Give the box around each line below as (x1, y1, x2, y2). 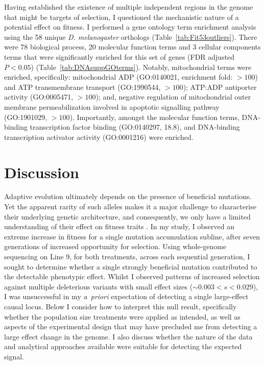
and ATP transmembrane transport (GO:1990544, (4, 81, 161, 92)
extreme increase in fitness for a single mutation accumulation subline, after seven (4, 231, 260, 241)
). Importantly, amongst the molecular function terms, (69, 111, 239, 122)
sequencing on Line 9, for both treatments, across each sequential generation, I (4, 251, 250, 261)
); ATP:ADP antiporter (183, 81, 257, 92)
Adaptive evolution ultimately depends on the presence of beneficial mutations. (4, 191, 252, 202)
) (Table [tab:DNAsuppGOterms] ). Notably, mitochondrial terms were (31, 61, 252, 72)
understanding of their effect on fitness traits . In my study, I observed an (4, 221, 234, 232)
